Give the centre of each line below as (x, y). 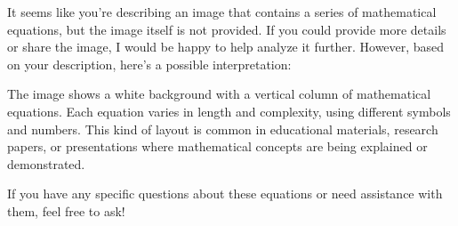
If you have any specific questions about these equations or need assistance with (225, 194)
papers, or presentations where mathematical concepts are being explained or (217, 146)
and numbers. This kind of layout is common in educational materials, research (223, 129)
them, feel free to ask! (66, 210)
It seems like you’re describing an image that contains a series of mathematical (222, 12)
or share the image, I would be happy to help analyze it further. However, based (226, 47)
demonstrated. (46, 163)
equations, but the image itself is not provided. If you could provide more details (227, 29)
